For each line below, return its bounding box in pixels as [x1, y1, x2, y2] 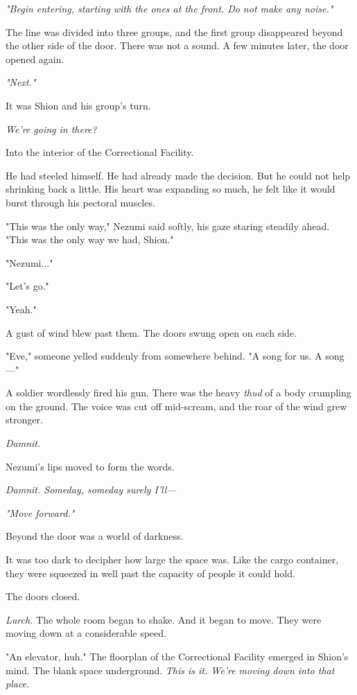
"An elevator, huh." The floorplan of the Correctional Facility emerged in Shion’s [6, 649, 349, 663]
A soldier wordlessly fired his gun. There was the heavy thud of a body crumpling [6, 385, 351, 400]
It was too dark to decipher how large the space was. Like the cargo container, [6, 552, 339, 567]
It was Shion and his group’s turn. [6, 98, 151, 112]
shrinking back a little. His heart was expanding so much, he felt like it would [6, 182, 336, 196]
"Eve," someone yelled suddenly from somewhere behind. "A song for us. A [6, 349, 322, 363]
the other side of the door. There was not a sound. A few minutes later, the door [6, 38, 349, 53]
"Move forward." [6, 505, 75, 520]
